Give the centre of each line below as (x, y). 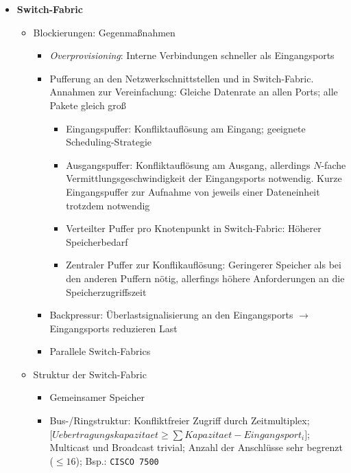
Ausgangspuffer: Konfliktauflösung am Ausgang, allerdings (188, 164)
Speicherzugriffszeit (106, 291)
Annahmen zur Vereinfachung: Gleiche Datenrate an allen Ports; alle (194, 92)
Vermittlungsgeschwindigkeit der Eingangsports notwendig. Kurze (204, 178)
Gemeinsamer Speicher (97, 397)
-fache (334, 164)
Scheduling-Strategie (109, 142)
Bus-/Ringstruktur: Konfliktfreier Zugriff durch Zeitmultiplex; (180, 420)
